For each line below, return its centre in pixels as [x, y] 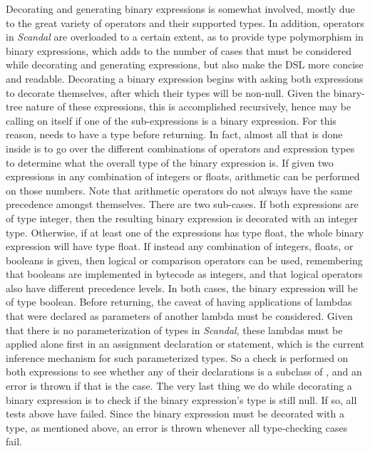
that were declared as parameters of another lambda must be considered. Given [179, 316]
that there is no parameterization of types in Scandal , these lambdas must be [174, 330]
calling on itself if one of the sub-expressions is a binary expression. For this [171, 120]
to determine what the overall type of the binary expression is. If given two [170, 162]
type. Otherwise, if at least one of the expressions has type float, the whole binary [185, 232]
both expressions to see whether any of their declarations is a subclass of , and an [184, 372]
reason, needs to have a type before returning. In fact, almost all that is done [174, 134]
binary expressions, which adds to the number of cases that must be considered [179, 50]
